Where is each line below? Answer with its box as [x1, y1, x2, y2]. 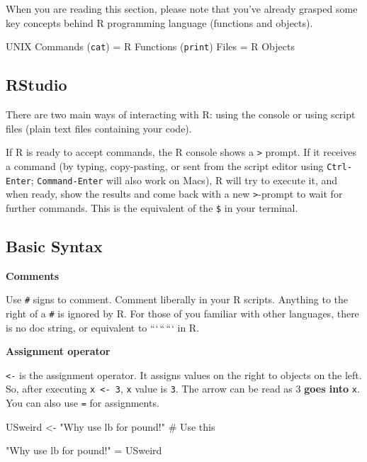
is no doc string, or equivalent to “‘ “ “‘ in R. [6, 320, 200, 334]
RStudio [6, 74, 67, 96]
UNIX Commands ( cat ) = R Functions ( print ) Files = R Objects [6, 39, 295, 54]
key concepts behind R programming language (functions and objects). [6, 15, 313, 30]
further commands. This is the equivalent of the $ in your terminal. [6, 200, 298, 215]
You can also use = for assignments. [6, 395, 159, 410]
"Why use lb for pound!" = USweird [6, 443, 162, 458]
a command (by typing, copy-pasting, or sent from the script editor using [6, 158, 324, 173]
